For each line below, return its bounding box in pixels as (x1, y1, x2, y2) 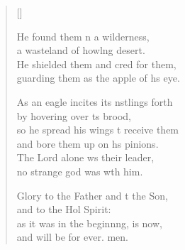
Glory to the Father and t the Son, (16, 187, 168, 202)
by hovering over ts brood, (16, 108, 132, 123)
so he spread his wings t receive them (16, 122, 179, 137)
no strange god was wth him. (16, 163, 143, 178)
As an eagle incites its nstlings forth (16, 94, 173, 109)
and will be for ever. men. (16, 229, 128, 244)
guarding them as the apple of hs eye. (16, 70, 180, 85)
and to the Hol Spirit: (16, 202, 111, 217)
